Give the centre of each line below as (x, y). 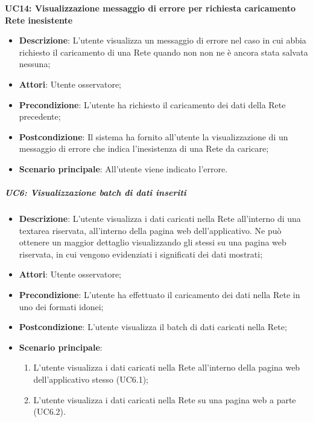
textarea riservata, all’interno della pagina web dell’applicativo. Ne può (150, 230)
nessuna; (35, 64)
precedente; (40, 116)
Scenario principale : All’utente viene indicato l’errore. (123, 168)
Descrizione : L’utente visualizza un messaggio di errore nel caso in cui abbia (163, 40)
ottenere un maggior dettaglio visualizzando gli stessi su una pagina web (153, 242)
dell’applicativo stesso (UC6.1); (91, 379)
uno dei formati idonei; (61, 306)
